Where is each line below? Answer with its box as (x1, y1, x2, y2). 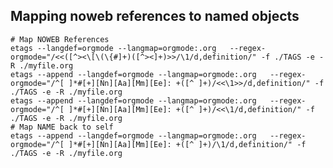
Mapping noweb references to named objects (10, 8, 300, 25)
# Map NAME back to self (10, 122, 114, 132)
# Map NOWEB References (10, 34, 110, 44)
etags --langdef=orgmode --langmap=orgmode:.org (10, 43, 217, 53)
